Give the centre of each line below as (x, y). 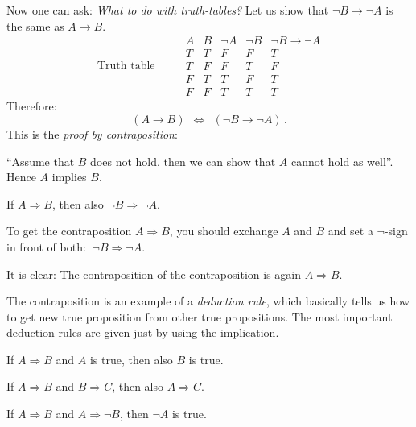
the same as (35, 25)
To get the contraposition (69, 231)
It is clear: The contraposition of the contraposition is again (154, 274)
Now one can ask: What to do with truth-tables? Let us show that (168, 10)
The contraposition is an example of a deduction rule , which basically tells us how (208, 301)
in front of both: (46, 246)
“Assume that (41, 161)
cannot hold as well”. (342, 161)
